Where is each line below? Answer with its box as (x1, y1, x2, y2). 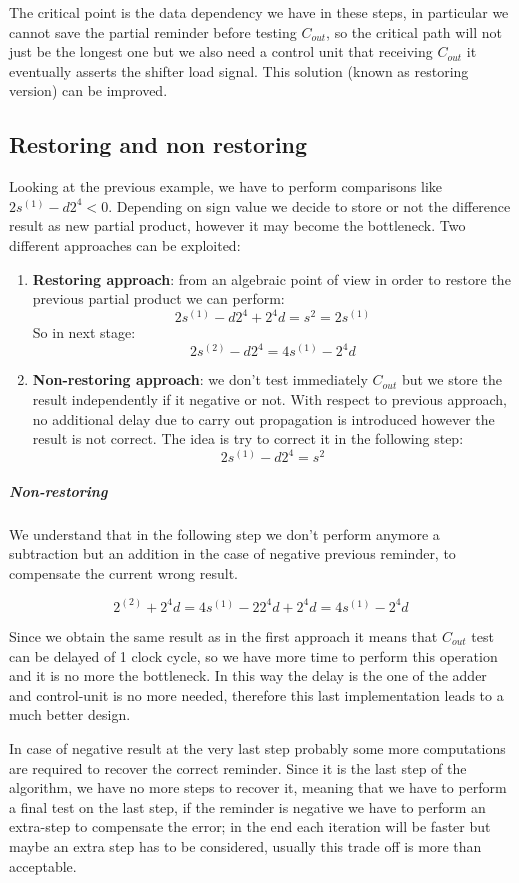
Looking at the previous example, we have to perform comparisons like (9, 176, 443, 197)
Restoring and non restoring (9, 129, 308, 160)
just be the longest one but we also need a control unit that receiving (9, 41, 433, 62)
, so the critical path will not (326, 21, 502, 42)
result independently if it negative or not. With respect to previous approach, (32, 388, 507, 409)
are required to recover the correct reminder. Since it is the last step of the (9, 757, 467, 778)
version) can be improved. (9, 80, 168, 101)
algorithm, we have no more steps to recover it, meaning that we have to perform (9, 777, 507, 798)
